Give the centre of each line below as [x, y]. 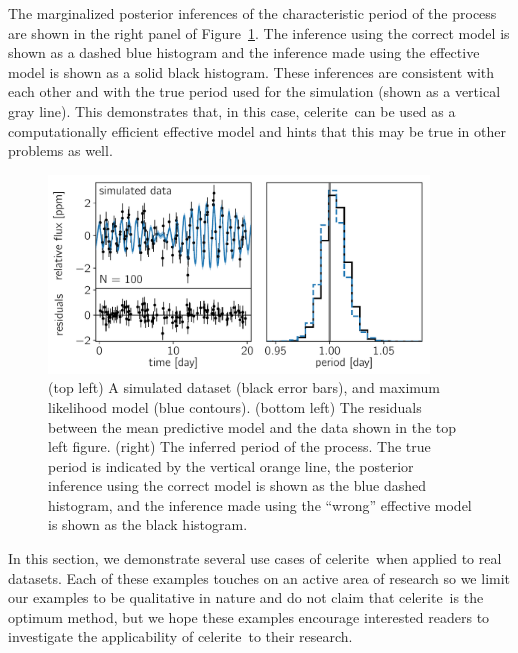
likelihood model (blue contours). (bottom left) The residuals [235, 406]
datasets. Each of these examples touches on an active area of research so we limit [259, 577]
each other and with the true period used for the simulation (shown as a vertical [254, 91]
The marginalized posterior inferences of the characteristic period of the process [252, 13]
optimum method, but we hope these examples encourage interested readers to [249, 616]
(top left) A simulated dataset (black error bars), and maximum [244, 387]
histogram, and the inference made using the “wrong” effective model [260, 504]
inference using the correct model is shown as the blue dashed [237, 485]
